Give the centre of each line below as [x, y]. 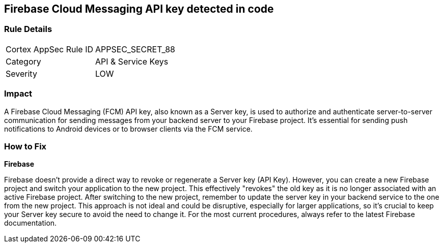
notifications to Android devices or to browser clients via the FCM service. [128, 129]
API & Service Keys [132, 61]
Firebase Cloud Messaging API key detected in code [139, 9]
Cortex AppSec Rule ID [50, 49]
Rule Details [28, 29]
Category [23, 61]
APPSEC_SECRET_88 [135, 49]
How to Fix [25, 146]
